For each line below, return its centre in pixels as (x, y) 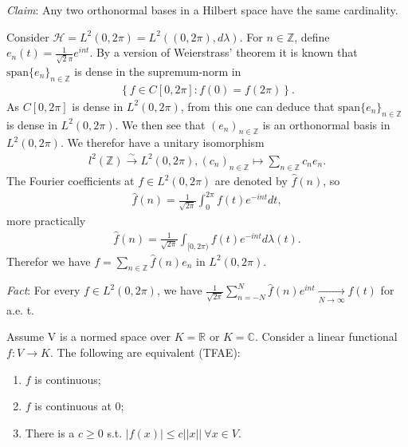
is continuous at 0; (79, 406)
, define (312, 36)
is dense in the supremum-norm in (158, 71)
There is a (50, 432)
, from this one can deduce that (257, 106)
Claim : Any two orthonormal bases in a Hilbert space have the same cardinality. (202, 10)
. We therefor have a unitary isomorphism (162, 142)
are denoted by (251, 181)
